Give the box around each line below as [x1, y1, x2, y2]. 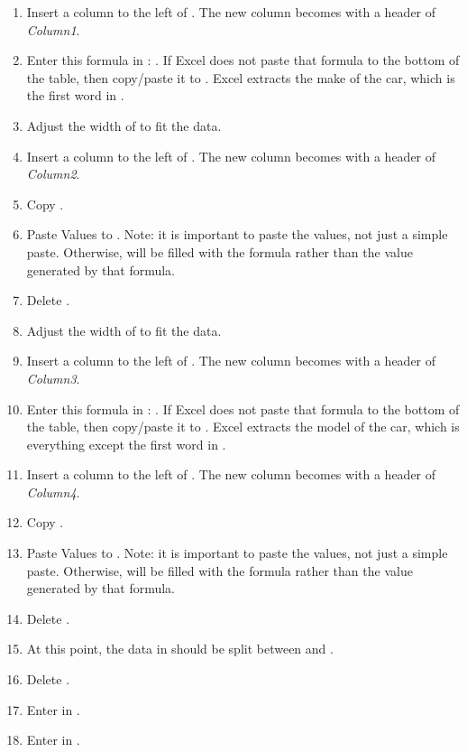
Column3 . [26, 368, 80, 387]
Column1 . [26, 20, 80, 39]
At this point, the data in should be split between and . [26, 639, 334, 658]
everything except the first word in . [26, 434, 226, 453]
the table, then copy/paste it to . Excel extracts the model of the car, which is [26, 417, 460, 436]
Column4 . [26, 482, 80, 501]
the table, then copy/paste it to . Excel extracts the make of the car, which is [26, 68, 455, 87]
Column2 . [26, 164, 80, 183]
